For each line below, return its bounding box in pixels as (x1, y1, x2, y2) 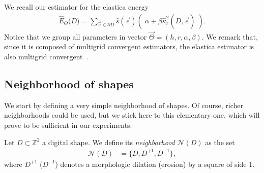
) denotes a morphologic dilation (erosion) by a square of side (55, 158, 247, 169)
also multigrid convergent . (4, 51, 89, 62)
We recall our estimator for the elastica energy (4, 2, 149, 12)
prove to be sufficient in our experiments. (4, 120, 132, 130)
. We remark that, (201, 31, 258, 42)
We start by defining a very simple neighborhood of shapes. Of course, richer (4, 99, 244, 110)
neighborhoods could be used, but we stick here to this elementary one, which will (4, 110, 260, 120)
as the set (205, 136, 235, 147)
